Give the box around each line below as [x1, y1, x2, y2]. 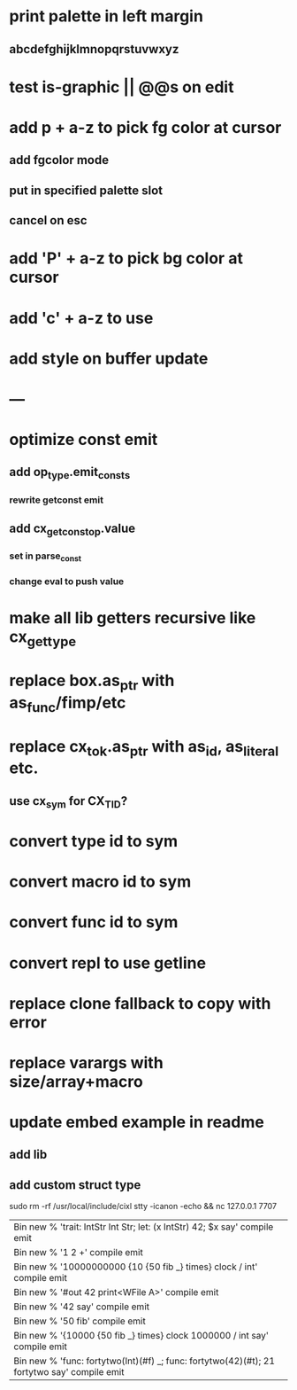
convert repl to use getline [9, 953, 206, 972]
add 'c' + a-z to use [9, 308, 154, 328]
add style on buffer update [9, 348, 209, 369]
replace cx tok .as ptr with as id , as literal [9, 736, 279, 760]
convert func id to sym [9, 912, 179, 933]
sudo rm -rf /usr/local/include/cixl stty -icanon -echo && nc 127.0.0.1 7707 [9, 1201, 277, 1212]
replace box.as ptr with [9, 671, 175, 693]
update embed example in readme [9, 1113, 265, 1132]
